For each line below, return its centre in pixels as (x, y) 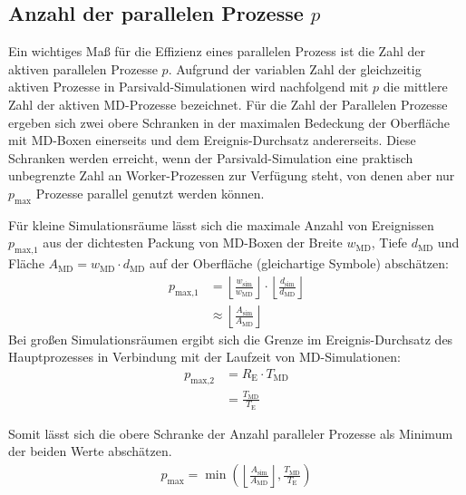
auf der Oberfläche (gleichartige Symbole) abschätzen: (299, 263)
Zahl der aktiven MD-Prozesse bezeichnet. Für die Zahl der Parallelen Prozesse (228, 104)
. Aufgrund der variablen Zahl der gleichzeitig (295, 68)
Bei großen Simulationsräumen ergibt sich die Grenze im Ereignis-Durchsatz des (231, 339)
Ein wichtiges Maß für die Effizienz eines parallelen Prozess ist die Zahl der (217, 51)
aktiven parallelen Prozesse (83, 68)
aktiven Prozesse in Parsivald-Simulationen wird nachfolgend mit (189, 87)
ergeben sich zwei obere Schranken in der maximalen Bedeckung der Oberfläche (229, 122)
